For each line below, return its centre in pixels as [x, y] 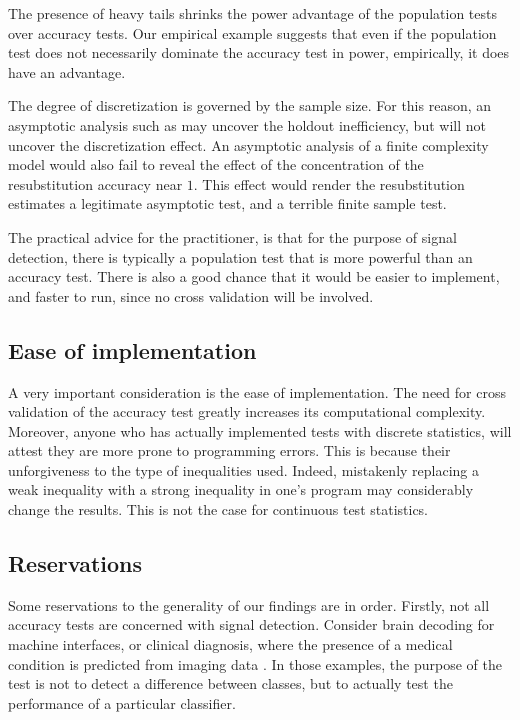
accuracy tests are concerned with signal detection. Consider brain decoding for [251, 624]
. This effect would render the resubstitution [329, 183]
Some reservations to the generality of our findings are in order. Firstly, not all [249, 604]
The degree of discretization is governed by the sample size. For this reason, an [250, 105]
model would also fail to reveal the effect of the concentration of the [216, 164]
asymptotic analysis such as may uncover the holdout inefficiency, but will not [247, 124]
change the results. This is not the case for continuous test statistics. [218, 509]
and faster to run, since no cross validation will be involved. [191, 295]
